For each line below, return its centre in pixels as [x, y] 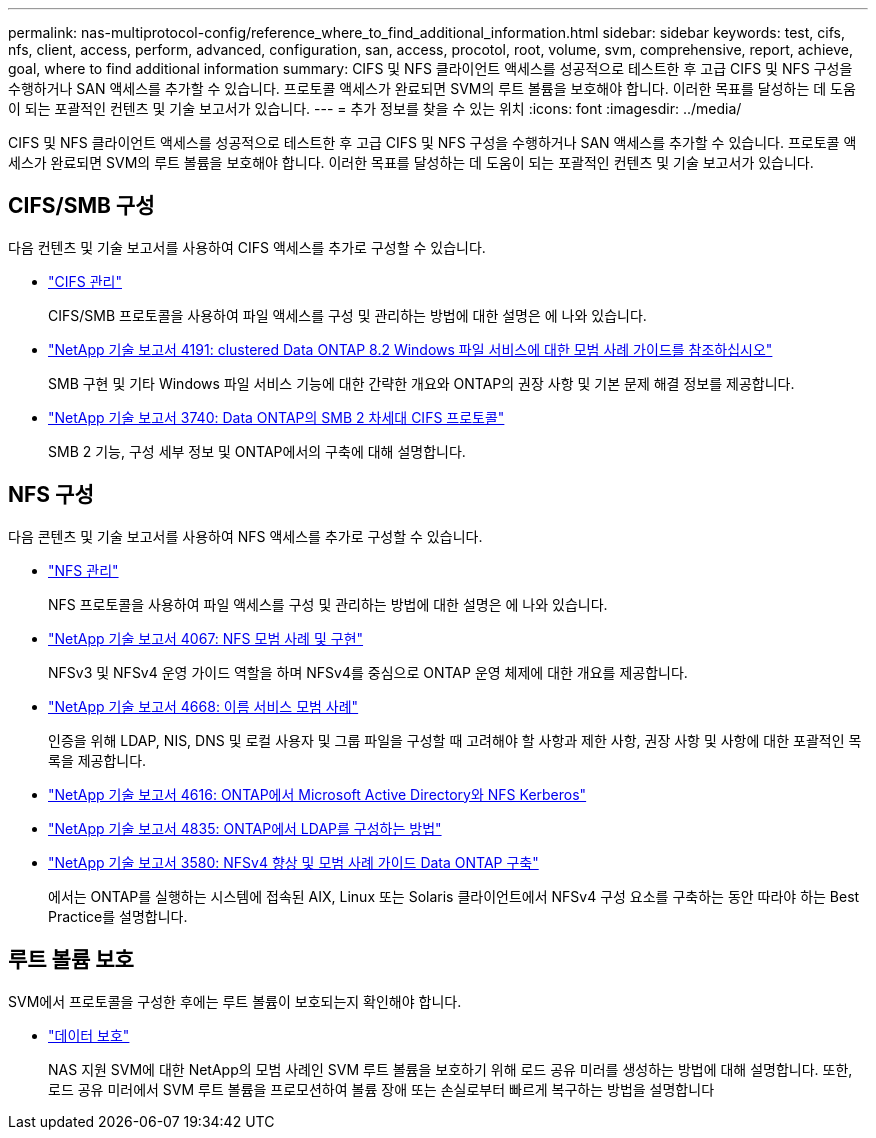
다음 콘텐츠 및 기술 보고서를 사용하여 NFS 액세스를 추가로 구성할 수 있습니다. [245, 536]
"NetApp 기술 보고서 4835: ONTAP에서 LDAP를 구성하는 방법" [245, 828]
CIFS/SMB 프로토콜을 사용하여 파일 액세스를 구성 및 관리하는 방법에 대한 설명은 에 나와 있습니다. [347, 315]
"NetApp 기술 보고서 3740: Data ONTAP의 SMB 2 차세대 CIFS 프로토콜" [276, 417]
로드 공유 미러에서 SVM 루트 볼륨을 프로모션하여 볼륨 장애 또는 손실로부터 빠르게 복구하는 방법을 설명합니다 [381, 1089]
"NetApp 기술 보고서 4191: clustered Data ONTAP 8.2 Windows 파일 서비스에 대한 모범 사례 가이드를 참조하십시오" [410, 349]
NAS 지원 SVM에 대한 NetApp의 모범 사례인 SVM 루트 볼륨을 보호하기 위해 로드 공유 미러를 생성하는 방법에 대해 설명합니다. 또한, [450, 1069]
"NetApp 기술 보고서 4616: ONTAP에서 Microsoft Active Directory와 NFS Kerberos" [317, 794]
